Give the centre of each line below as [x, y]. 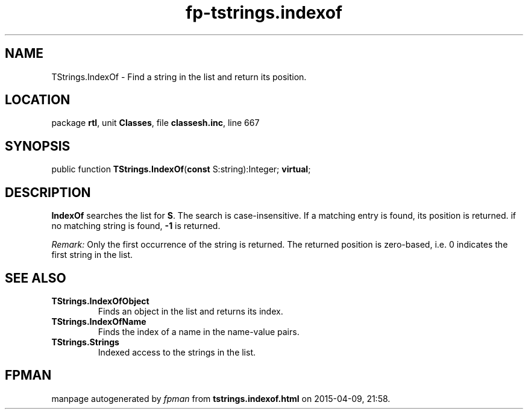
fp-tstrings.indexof [264, 13]
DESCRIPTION [48, 192]
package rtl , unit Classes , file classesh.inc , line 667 [156, 123]
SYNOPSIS [38, 146]
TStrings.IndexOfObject [100, 301]
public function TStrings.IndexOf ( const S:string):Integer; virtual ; [181, 169]
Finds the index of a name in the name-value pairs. [199, 331]
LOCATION [38, 100]
